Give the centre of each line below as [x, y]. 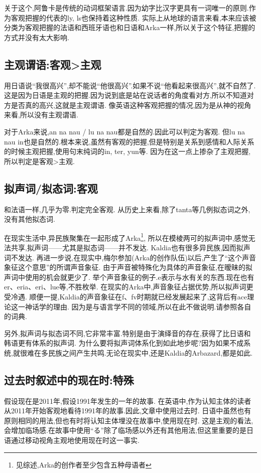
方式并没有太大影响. [37, 37]
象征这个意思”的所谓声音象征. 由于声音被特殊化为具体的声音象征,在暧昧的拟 [128, 267]
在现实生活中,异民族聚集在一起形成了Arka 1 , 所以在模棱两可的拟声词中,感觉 [126, 237]
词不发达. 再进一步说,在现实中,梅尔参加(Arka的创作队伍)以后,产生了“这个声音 [130, 257]
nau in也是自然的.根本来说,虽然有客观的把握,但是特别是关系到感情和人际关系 [129, 141]
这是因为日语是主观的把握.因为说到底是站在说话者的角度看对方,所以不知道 [125, 95]
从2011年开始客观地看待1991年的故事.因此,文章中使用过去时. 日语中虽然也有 [128, 411]
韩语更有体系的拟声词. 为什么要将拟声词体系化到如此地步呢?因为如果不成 [124, 343]
